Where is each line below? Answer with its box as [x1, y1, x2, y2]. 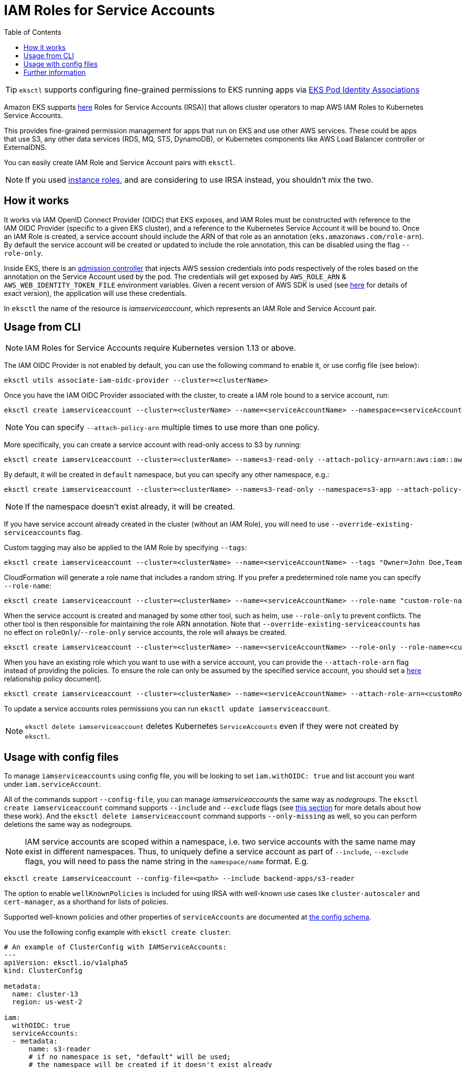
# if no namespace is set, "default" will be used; [28, 1053, 231, 1061]
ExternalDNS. [4, 143, 47, 151]
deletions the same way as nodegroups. [4, 820, 133, 829]
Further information [23, 68, 86, 76]
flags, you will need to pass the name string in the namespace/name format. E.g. [25, 856, 309, 867]
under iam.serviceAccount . [4, 780, 101, 789]
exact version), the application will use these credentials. [4, 289, 187, 297]
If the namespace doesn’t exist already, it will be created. [25, 502, 235, 512]
